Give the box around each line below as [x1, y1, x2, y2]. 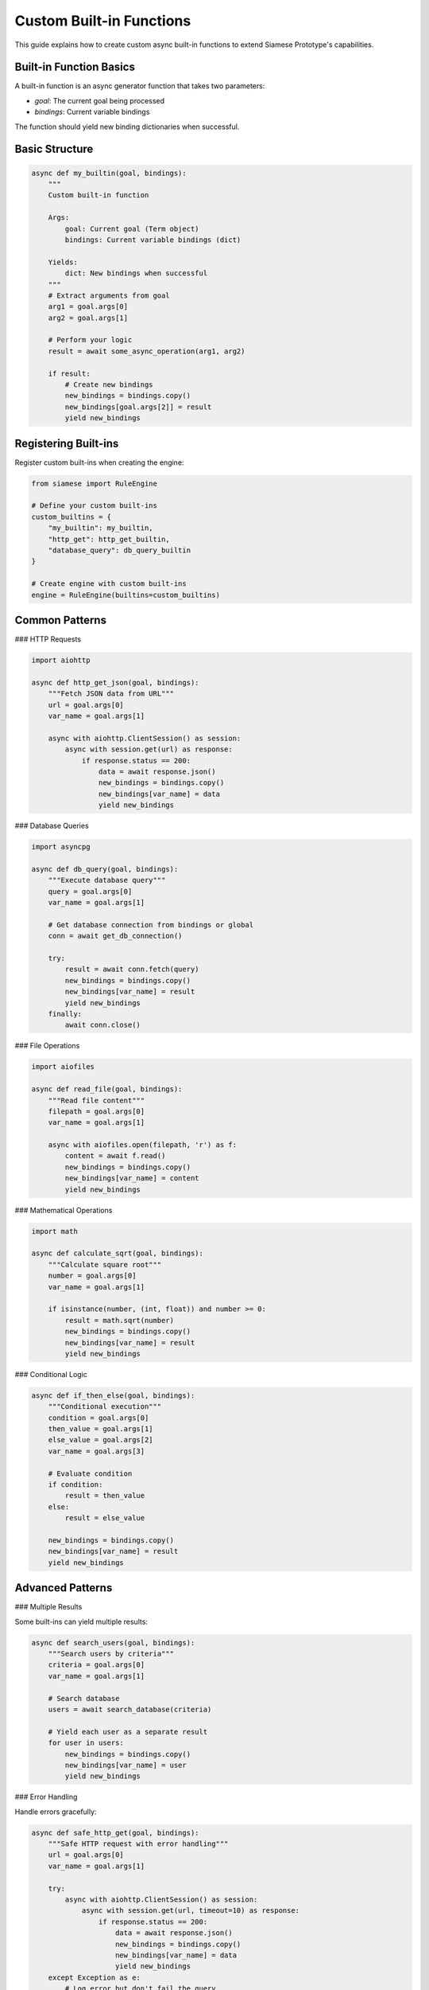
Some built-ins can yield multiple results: [14, 1617, 149, 1626]
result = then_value [64, 1491, 145, 1500]
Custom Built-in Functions [14, 12, 191, 29]
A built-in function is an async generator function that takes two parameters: [14, 81, 265, 91]
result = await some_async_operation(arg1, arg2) [48, 346, 245, 356]
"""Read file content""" [48, 1095, 145, 1105]
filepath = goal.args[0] [48, 1106, 145, 1116]
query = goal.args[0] [48, 887, 133, 895]
